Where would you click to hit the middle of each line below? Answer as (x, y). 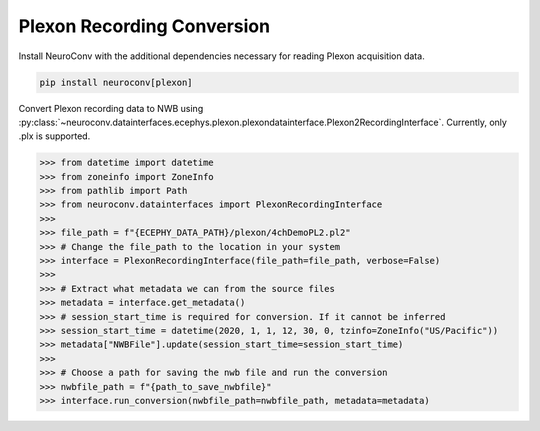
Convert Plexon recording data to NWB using (111, 108)
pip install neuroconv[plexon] (116, 82)
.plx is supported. (54, 136)
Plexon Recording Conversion (144, 26)
